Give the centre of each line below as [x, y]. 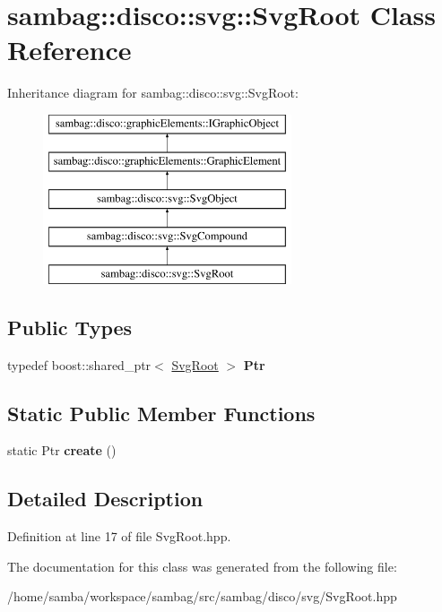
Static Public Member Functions [161, 413]
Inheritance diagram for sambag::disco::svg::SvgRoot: [153, 93]
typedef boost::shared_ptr [79, 364]
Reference [69, 50]
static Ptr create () [62, 450]
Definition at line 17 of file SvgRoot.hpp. [119, 536]
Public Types [70, 327]
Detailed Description [105, 499]
